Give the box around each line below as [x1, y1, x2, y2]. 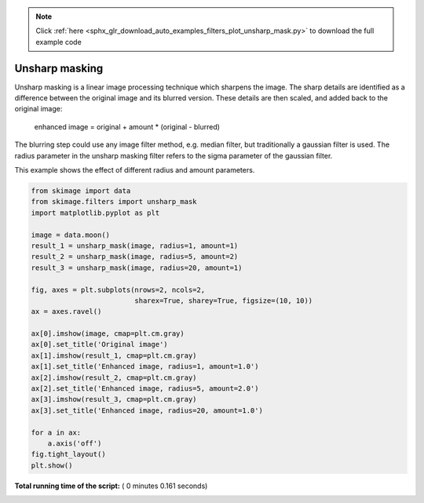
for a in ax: [31, 428, 82, 437]
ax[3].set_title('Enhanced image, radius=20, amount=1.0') [31, 406, 263, 415]
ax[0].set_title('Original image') [31, 340, 168, 349]
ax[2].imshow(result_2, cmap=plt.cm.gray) [31, 373, 197, 382]
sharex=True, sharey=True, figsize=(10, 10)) [134, 296, 313, 305]
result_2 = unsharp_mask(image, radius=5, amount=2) [31, 252, 239, 261]
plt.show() [31, 461, 73, 470]
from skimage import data [31, 187, 131, 195]
